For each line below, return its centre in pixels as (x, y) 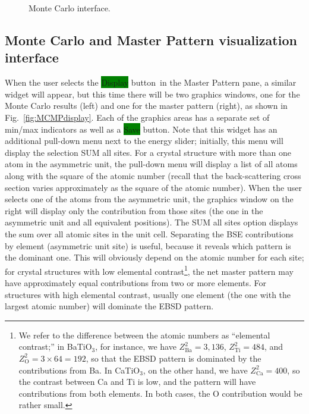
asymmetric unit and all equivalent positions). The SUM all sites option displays (152, 222)
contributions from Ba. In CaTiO (79, 370)
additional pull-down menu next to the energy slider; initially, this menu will (144, 141)
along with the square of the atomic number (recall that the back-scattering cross (153, 175)
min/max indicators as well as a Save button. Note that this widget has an (141, 129)
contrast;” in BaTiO (55, 346)
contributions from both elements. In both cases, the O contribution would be (160, 393)
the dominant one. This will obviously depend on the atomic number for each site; (154, 257)
